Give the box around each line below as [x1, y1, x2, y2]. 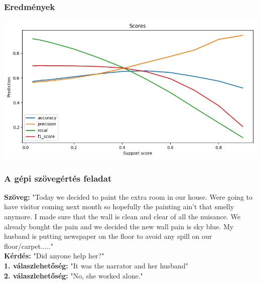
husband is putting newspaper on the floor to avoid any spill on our [4, 231, 212, 241]
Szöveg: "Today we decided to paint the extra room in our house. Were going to [4, 191, 253, 202]
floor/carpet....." [4, 240, 53, 251]
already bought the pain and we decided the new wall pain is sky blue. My [4, 221, 234, 231]
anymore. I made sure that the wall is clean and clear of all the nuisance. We [4, 211, 240, 222]
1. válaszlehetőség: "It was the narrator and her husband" [4, 260, 188, 271]
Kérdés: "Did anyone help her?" [4, 250, 104, 261]
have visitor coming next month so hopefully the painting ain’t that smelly [4, 201, 234, 212]
